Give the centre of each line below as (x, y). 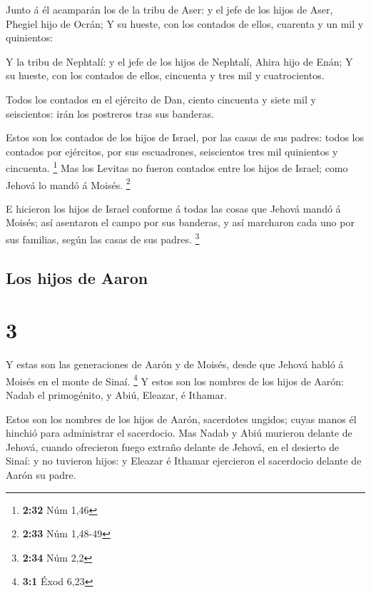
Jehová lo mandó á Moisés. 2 (68, 183)
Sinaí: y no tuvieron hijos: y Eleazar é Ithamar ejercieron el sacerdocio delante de (184, 461)
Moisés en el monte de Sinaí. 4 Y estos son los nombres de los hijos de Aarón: (175, 380)
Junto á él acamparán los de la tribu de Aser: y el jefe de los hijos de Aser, (169, 9)
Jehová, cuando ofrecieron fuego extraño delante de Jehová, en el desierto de (173, 446)
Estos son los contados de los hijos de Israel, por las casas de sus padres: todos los (185, 137)
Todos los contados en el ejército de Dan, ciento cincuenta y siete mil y (161, 99)
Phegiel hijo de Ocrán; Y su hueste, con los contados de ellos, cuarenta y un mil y (185, 23)
